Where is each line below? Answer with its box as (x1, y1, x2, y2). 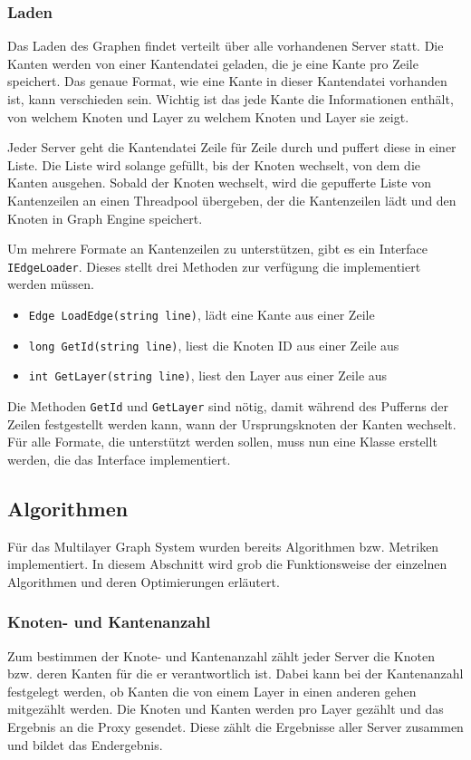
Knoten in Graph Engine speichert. (7, 208, 203, 227)
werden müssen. (7, 274, 94, 293)
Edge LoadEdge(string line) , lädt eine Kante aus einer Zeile (28, 305, 375, 323)
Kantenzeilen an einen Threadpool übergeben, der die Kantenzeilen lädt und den (7, 190, 457, 209)
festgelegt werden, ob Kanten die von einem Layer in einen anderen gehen (7, 681, 417, 700)
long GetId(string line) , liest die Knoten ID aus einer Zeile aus (28, 335, 399, 354)
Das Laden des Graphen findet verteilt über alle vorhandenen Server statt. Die (7, 36, 444, 55)
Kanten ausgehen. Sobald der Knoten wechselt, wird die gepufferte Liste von (7, 173, 431, 192)
